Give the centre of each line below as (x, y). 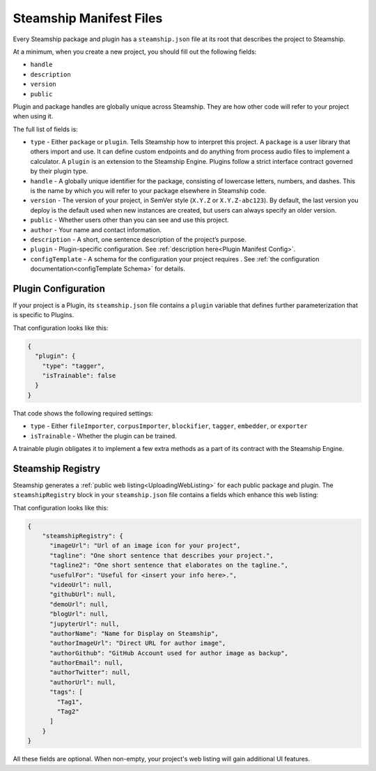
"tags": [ (66, 692)
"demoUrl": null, (79, 604)
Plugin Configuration (59, 288)
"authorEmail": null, (86, 663)
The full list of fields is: (45, 129)
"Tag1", (70, 702)
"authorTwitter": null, (90, 672)
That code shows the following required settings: (83, 413)
